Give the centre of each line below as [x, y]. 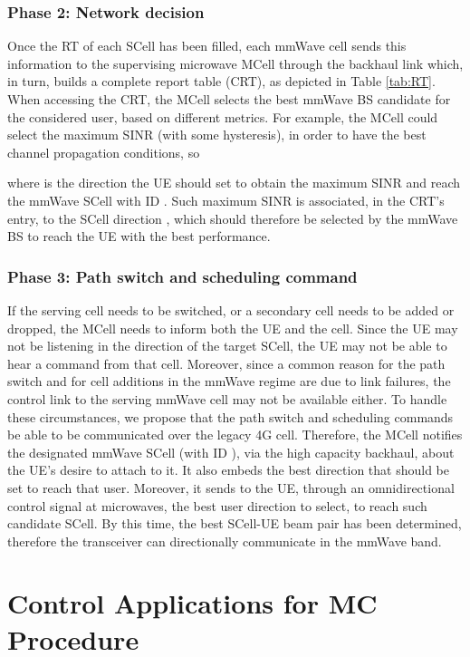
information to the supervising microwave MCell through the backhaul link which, [235, 63]
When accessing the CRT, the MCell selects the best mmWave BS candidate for [229, 99]
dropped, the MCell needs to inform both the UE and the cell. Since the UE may [233, 328]
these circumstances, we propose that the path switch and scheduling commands [230, 416]
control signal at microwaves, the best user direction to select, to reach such [217, 505]
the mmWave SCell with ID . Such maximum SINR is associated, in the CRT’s [226, 200]
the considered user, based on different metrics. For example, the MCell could [223, 116]
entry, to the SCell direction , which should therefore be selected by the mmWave [233, 218]
